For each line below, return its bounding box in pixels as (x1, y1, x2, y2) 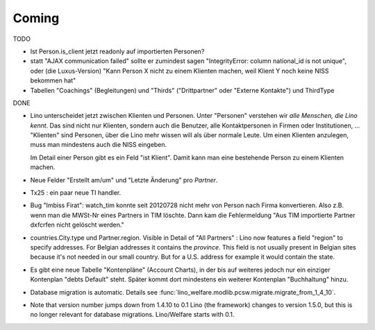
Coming (12, 10, 60, 26)
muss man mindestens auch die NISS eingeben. (30, 141, 167, 149)
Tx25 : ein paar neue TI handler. (30, 189, 122, 197)
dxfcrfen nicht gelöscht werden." (30, 220, 124, 229)
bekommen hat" (30, 76, 76, 85)
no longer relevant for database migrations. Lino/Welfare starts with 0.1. (30, 311, 235, 319)
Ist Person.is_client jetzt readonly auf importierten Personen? (30, 47, 205, 55)
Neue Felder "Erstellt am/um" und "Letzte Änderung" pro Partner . (30, 175, 218, 184)
